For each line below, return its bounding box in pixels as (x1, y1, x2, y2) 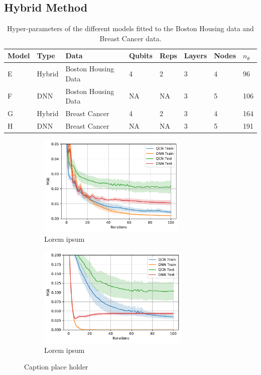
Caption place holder (24, 361, 88, 372)
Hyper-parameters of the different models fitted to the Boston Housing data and (7, 23, 254, 34)
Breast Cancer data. (99, 33, 162, 43)
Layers (184, 50, 207, 61)
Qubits (128, 50, 153, 61)
